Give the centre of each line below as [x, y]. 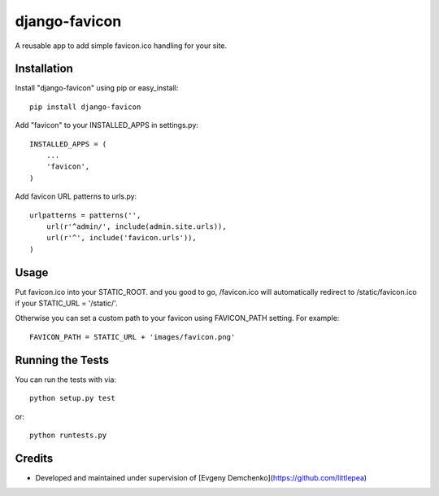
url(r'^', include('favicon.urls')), [121, 238]
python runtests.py [68, 435]
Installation [44, 69]
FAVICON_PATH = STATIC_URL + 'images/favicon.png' [133, 337]
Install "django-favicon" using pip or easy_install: [97, 88]
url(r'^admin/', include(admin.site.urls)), [136, 226]
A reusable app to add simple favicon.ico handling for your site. [121, 46]
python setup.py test [72, 398]
